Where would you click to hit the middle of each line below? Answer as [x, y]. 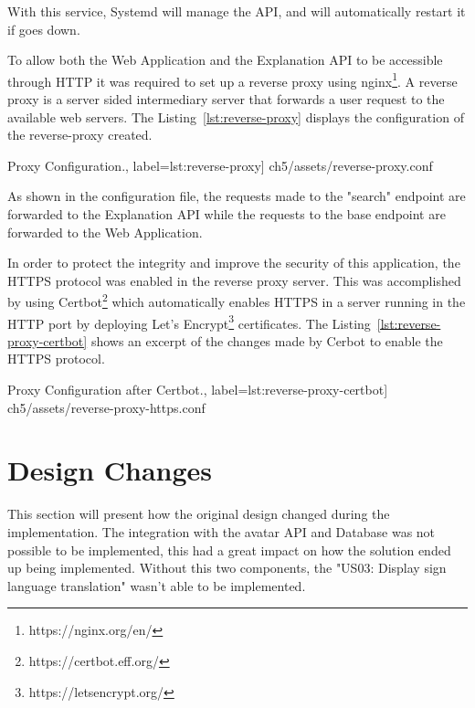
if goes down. [44, 29]
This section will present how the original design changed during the [199, 514]
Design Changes [110, 470]
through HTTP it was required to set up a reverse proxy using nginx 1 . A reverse [232, 79]
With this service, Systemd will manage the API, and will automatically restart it [237, 11]
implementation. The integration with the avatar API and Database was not [222, 531]
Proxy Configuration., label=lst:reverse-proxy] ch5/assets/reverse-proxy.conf [220, 165]
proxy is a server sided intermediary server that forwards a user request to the [226, 99]
